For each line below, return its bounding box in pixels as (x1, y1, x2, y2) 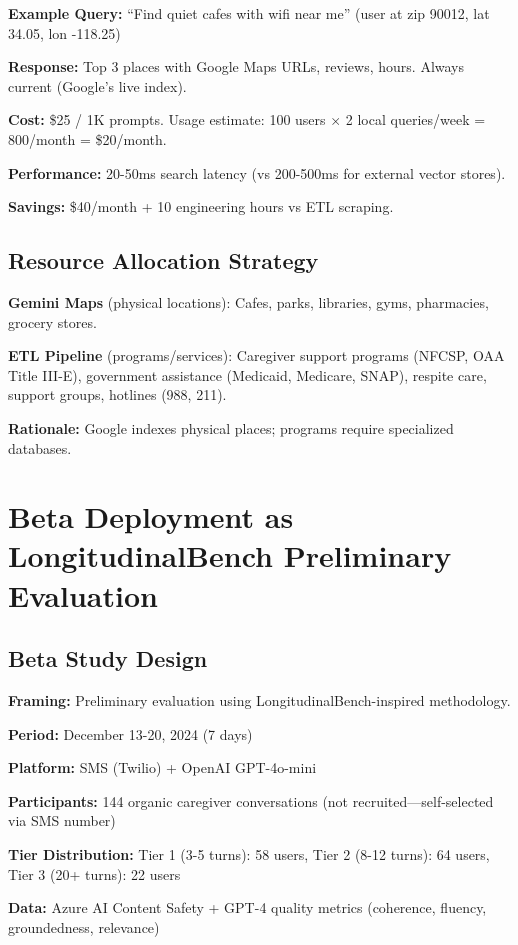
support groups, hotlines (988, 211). (8, 384, 227, 405)
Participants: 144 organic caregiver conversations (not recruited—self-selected (8, 790, 494, 811)
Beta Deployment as (8, 496, 294, 537)
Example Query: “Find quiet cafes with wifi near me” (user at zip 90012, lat (8, 3, 490, 23)
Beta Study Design (8, 643, 208, 674)
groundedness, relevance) (8, 916, 160, 937)
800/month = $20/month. (8, 128, 167, 149)
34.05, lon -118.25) (8, 22, 121, 43)
